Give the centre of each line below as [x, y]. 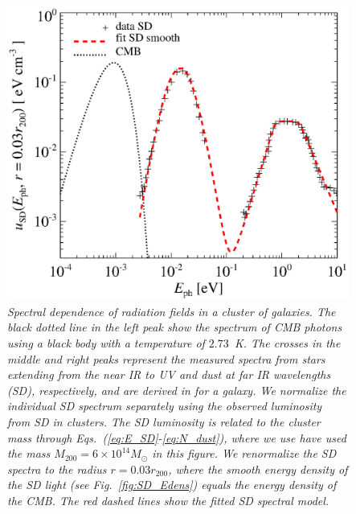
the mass [29, 453]
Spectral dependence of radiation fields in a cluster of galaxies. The [172, 311]
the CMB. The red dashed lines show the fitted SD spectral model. [168, 500]
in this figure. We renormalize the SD [244, 453]
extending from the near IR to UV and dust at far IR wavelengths [169, 374]
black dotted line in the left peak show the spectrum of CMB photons [175, 327]
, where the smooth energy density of [258, 469]
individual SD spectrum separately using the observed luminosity [165, 406]
